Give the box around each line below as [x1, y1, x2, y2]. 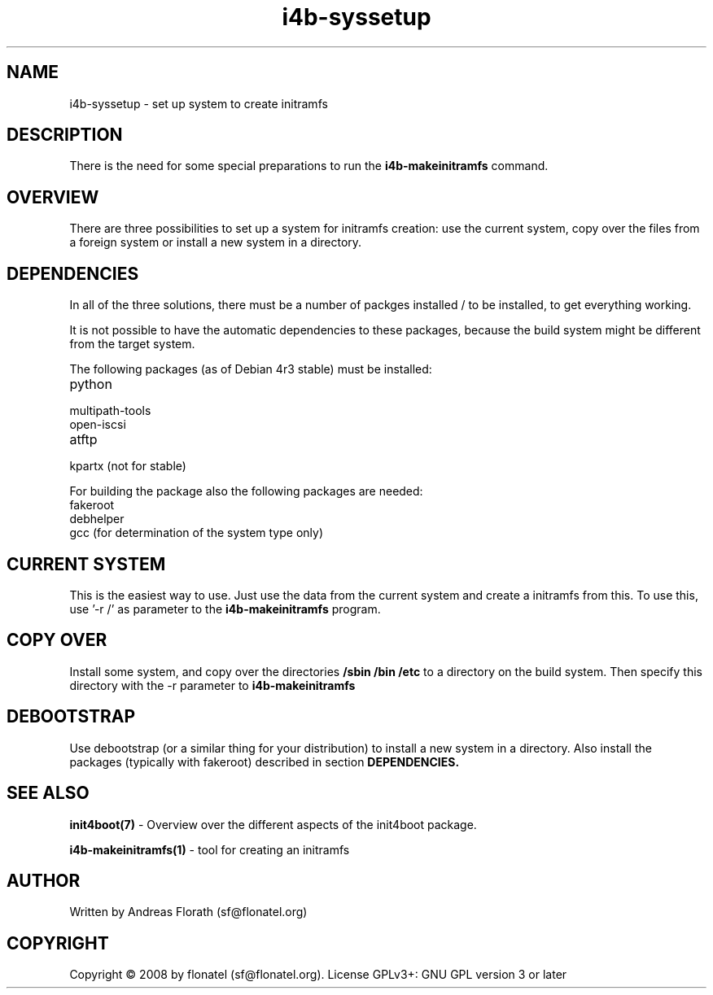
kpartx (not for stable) [69, 459, 186, 473]
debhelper [69, 512, 125, 526]
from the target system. [69, 337, 195, 351]
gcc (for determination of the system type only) [69, 526, 323, 540]
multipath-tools [69, 404, 151, 418]
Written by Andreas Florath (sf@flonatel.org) [69, 905, 308, 919]
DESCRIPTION [7, 124, 123, 146]
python [69, 376, 112, 393]
